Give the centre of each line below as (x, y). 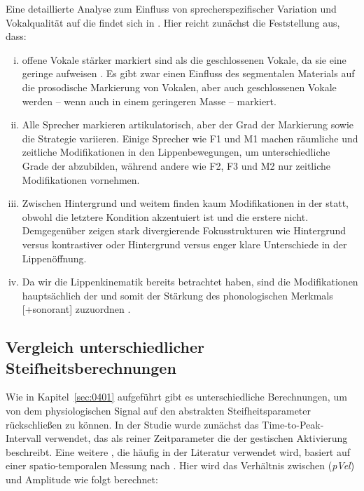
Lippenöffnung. (54, 258)
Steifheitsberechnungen (91, 367)
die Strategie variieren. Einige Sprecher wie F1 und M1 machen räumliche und (190, 138)
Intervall (23, 438)
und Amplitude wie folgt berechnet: (82, 479)
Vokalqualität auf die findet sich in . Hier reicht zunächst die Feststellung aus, (173, 22)
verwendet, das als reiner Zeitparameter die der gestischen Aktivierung (196, 438)
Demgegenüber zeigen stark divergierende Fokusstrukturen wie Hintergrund (184, 230)
